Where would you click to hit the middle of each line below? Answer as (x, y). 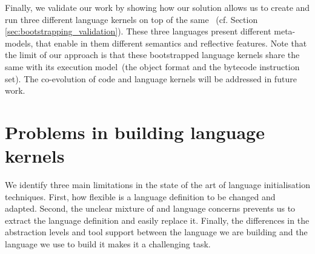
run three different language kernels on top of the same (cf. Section (131, 19)
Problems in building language (135, 132)
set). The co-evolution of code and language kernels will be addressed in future (151, 78)
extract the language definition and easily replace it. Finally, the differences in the (157, 220)
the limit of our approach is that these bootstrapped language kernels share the (152, 55)
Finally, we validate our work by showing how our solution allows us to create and (157, 7)
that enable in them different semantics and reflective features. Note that (171, 43)
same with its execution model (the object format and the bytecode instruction (152, 66)
